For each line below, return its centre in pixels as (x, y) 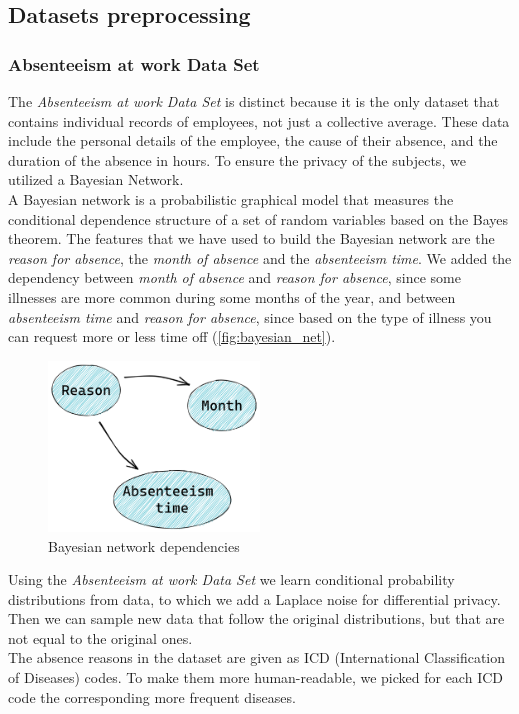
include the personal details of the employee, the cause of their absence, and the (253, 140)
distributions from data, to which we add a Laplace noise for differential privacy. (254, 598)
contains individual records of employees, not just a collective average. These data (259, 120)
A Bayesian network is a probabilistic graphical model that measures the (231, 198)
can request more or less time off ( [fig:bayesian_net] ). (172, 336)
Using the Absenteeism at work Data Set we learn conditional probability (231, 579)
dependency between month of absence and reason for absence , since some (234, 277)
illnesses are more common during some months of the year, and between (232, 296)
